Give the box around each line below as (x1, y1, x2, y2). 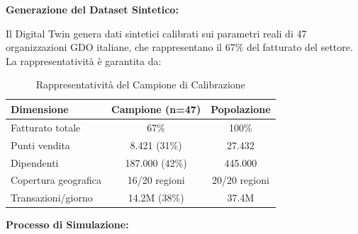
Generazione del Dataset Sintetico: (6, 2, 179, 16)
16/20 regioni (127, 172, 185, 187)
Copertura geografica (11, 172, 102, 187)
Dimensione (11, 101, 69, 116)
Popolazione (211, 101, 271, 116)
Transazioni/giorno (11, 190, 93, 205)
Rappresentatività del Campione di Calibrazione (35, 77, 245, 92)
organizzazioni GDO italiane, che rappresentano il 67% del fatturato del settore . (6, 40, 353, 54)
